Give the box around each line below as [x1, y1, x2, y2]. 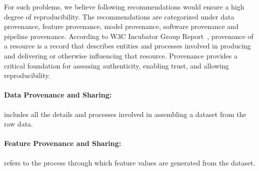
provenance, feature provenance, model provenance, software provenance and [4, 21, 238, 31]
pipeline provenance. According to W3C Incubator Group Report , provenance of [4, 30, 253, 41]
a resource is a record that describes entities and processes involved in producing [4, 40, 251, 51]
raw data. [4, 118, 33, 129]
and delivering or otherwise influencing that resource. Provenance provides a [4, 50, 237, 60]
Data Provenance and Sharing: [4, 89, 112, 100]
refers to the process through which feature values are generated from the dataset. [4, 157, 255, 167]
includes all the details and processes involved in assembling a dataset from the [4, 108, 246, 119]
